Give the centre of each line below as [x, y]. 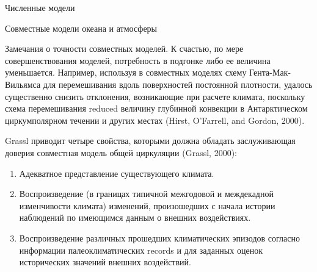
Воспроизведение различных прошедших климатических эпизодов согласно [160, 238]
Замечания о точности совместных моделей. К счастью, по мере [124, 48]
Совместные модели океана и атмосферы [81, 28]
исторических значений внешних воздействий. [105, 262]
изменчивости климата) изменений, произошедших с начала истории [147, 205]
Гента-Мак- [270, 72]
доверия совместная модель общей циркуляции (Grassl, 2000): [121, 152]
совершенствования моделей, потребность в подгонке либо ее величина [138, 60]
